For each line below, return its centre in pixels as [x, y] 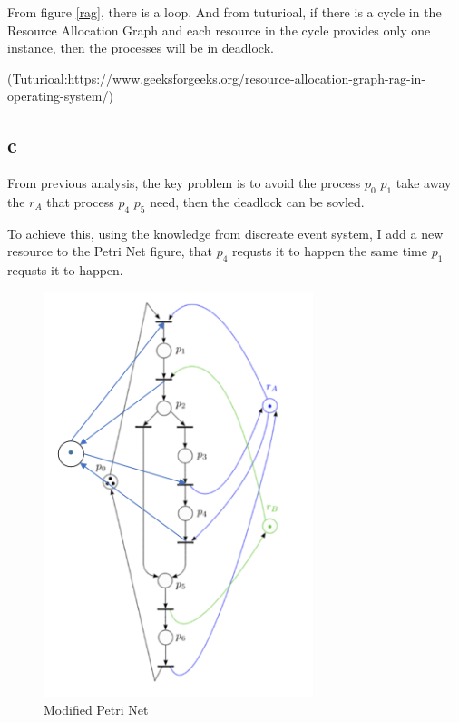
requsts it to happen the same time [330, 251]
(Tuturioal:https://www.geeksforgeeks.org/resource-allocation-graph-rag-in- [217, 78]
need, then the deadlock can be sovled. [257, 201]
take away [424, 183]
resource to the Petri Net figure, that [110, 251]
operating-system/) [60, 96]
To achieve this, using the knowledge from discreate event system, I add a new [225, 233]
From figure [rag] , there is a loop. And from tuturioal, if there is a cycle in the [225, 12]
